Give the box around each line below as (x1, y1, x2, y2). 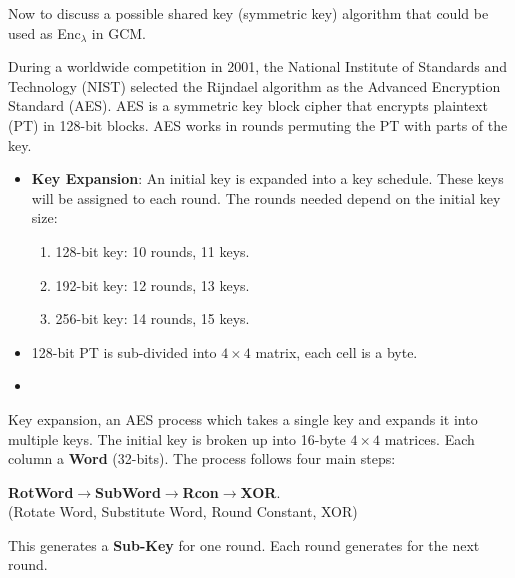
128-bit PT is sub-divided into (31, 341, 217, 362)
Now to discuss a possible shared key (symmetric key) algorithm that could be (8, 3, 489, 23)
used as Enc (8, 22, 81, 43)
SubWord (95, 481, 161, 502)
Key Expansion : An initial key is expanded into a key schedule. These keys (31, 168, 504, 189)
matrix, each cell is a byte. (255, 341, 418, 362)
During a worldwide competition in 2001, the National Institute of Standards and (8, 56, 508, 77)
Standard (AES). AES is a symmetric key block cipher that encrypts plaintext (8, 95, 488, 116)
